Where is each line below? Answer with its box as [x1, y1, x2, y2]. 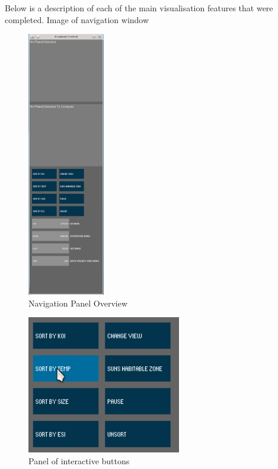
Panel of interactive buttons [28, 454, 130, 467]
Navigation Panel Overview [28, 296, 128, 309]
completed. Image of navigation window [5, 13, 149, 25]
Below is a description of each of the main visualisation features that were [5, 2, 273, 14]
